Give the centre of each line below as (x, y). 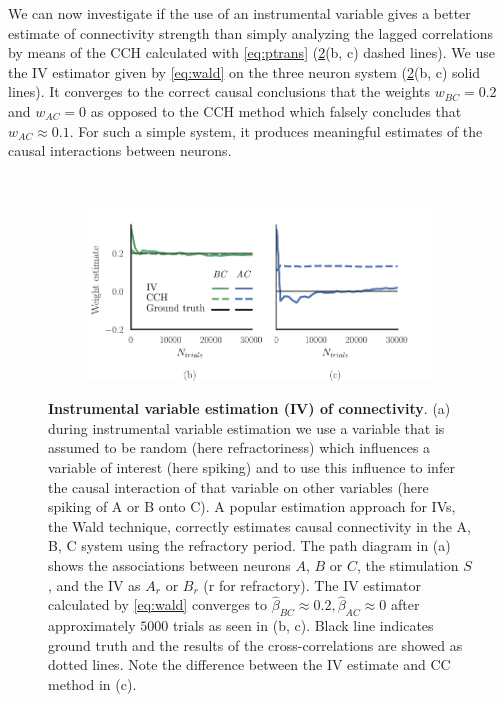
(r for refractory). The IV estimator (312, 584)
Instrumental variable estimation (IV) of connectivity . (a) (249, 408)
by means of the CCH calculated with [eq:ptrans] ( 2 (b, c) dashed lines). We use (251, 52)
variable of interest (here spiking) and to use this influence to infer (251, 466)
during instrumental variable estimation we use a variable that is (246, 427)
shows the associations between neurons (169, 564)
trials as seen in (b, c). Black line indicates (303, 625)
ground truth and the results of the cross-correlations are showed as (255, 644)
